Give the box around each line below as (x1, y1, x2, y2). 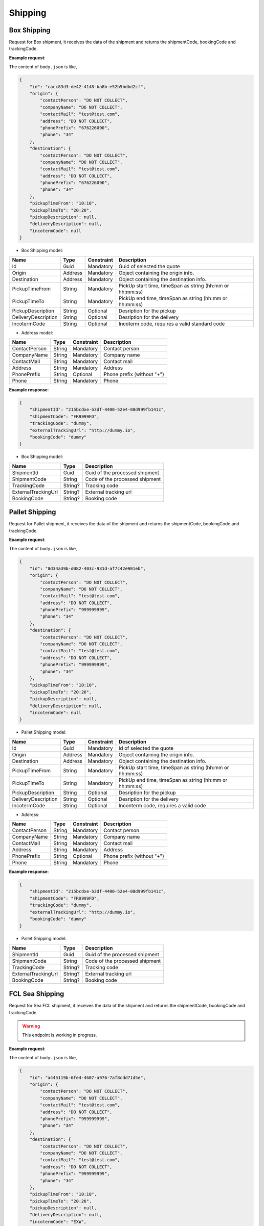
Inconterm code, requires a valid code (118, 802, 206, 809)
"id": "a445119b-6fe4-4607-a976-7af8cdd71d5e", (29, 1074, 146, 1080)
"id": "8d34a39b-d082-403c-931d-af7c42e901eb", (29, 565, 146, 571)
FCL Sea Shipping (9, 990, 65, 998)
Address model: (21, 330, 53, 335)
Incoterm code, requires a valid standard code (118, 320, 225, 327)
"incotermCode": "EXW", (29, 1219, 87, 1225)
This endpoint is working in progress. (22, 1032, 97, 1038)
